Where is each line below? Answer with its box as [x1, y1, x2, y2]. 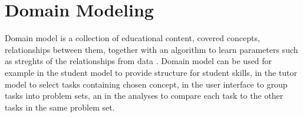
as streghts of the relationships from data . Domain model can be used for [5, 55, 272, 67]
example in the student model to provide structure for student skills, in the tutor [5, 66, 298, 78]
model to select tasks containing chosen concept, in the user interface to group [5, 78, 288, 90]
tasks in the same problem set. [5, 101, 115, 113]
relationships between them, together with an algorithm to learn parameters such [5, 43, 298, 55]
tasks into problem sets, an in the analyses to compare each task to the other [5, 89, 284, 102]
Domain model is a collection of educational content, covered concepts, [5, 32, 260, 44]
